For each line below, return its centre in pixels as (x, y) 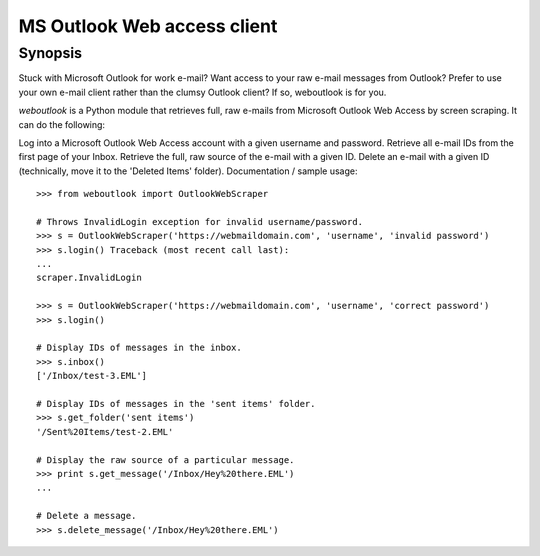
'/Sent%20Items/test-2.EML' (105, 431)
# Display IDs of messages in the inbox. (139, 348)
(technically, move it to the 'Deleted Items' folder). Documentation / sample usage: (188, 171)
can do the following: (61, 124)
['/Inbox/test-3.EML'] (92, 376)
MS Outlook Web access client (148, 26)
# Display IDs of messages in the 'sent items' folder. (176, 403)
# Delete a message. (86, 516)
